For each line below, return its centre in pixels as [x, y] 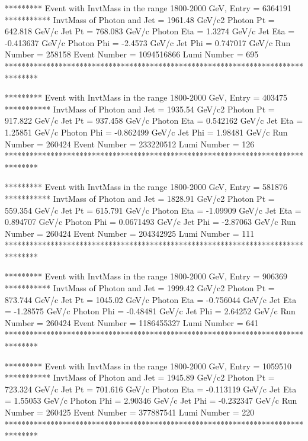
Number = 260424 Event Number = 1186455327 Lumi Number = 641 [132, 322]
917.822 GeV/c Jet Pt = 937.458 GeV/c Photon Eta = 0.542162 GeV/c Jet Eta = [154, 120]
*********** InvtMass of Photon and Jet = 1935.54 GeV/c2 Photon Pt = [140, 109]
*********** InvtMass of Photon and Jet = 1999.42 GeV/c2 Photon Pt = [140, 288]
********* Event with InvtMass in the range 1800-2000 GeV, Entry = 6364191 [148, 8]
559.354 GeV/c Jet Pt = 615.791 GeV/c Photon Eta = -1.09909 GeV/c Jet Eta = [153, 210]
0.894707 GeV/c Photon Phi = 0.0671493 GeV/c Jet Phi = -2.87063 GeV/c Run [150, 222]
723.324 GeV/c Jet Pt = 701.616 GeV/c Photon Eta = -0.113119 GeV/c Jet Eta [151, 389]
